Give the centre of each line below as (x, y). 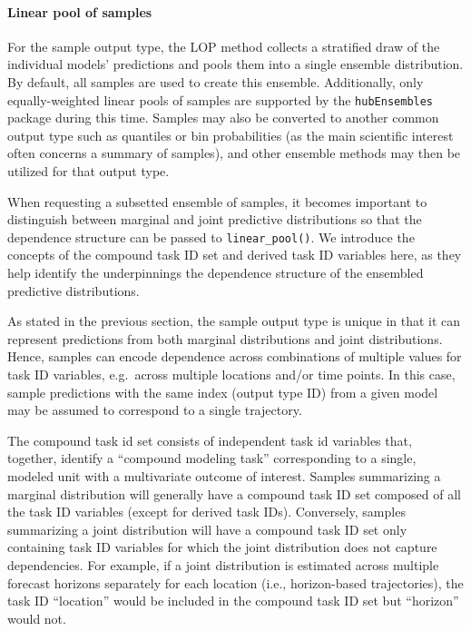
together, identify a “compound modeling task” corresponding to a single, (212, 458)
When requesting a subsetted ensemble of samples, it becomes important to (217, 201)
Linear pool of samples (80, 11)
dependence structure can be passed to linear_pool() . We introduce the (211, 237)
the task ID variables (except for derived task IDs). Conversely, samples (206, 512)
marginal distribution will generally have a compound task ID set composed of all (234, 493)
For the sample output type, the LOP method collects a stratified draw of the (224, 46)
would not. (37, 618)
